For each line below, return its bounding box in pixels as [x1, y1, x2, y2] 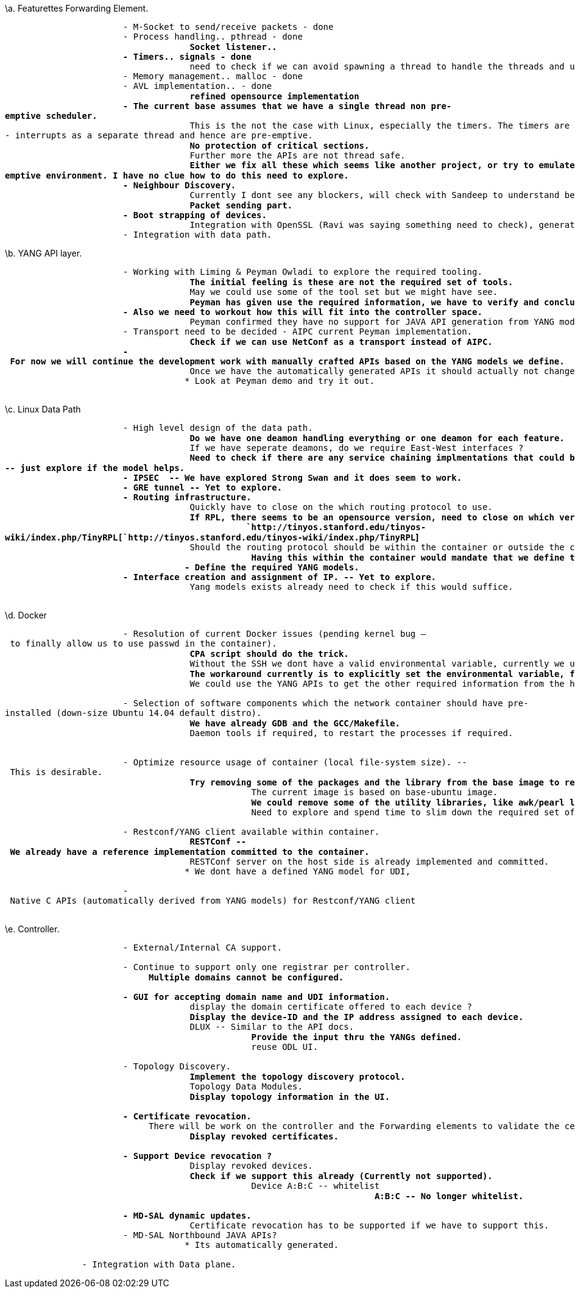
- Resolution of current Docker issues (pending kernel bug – [122, 629, 426, 639]
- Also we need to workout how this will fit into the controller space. [122, 307, 482, 317]
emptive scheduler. [5, 111, 97, 121]
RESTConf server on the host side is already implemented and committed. [189, 857, 549, 866]
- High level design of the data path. [122, 423, 313, 433]
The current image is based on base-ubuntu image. [251, 787, 498, 797]
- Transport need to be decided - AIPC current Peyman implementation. [122, 327, 473, 336]
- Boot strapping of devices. [122, 210, 267, 220]
